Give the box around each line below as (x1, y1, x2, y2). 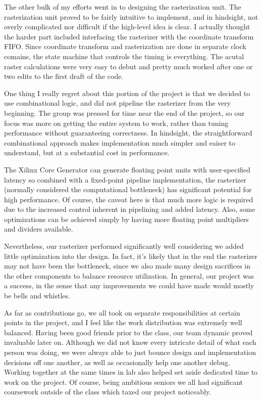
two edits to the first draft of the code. (4, 71, 124, 81)
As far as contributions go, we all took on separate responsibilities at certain (4, 307, 240, 318)
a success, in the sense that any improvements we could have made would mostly (4, 280, 254, 291)
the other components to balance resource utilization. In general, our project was (4, 270, 254, 281)
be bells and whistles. (4, 290, 70, 301)
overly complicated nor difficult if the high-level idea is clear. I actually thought (4, 21, 250, 32)
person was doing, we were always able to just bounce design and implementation (4, 347, 256, 357)
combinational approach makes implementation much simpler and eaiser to (4, 137, 236, 148)
